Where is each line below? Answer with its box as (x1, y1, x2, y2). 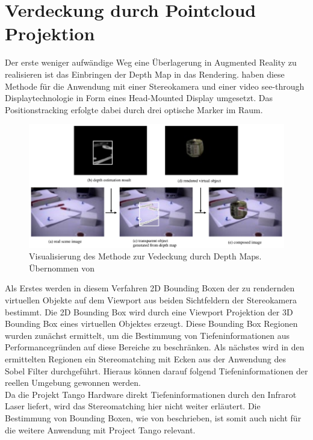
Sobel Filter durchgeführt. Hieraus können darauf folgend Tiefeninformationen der (5, 364, 308, 377)
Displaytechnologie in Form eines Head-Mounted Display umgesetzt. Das (5, 91, 273, 104)
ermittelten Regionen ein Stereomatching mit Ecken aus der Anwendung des (5, 353, 286, 365)
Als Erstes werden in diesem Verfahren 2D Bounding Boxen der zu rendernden (5, 282, 295, 294)
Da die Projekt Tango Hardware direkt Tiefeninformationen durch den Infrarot (5, 388, 297, 400)
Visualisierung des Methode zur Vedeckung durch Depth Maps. (29, 250, 262, 262)
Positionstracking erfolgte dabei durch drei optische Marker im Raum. (5, 103, 263, 116)
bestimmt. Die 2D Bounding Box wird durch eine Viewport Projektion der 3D (5, 305, 293, 318)
